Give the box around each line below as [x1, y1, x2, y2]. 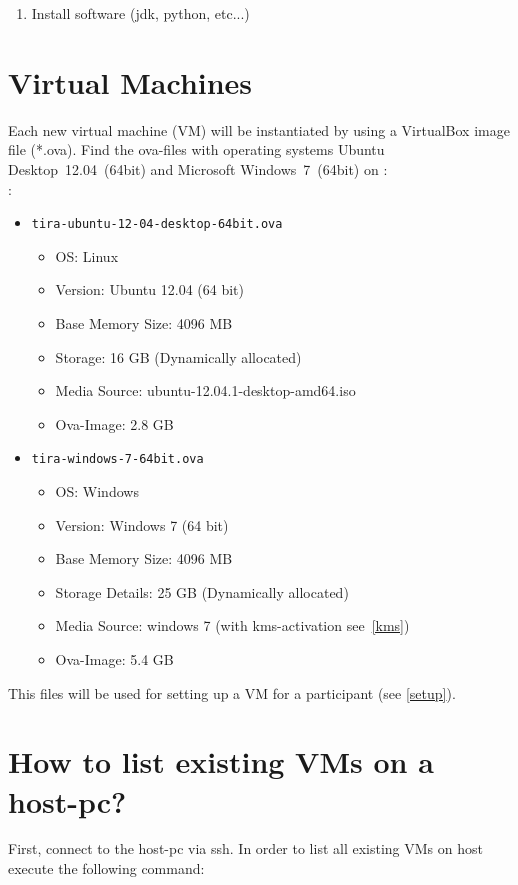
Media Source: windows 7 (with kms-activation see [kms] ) [55, 615, 410, 636]
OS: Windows [55, 480, 139, 501]
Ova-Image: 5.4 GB [55, 648, 174, 669]
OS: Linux [55, 245, 119, 266]
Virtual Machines [8, 61, 253, 102]
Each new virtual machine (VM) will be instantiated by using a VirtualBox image [8, 119, 510, 140]
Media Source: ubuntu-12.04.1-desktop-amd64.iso [55, 380, 356, 401]
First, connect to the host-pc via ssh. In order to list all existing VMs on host [8, 838, 483, 859]
